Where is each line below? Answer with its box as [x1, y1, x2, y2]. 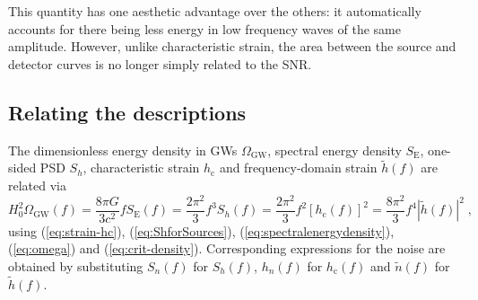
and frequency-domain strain [219, 158, 378, 177]
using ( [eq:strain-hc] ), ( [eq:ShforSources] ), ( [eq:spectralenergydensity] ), [8, 221, 395, 240]
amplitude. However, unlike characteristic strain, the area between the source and [8, 37, 456, 56]
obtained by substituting [8, 256, 143, 275]
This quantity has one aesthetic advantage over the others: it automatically [8, 2, 422, 20]
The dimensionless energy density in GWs [8, 140, 238, 159]
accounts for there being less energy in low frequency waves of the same [8, 19, 401, 38]
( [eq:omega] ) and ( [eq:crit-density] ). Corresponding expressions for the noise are [8, 239, 446, 258]
